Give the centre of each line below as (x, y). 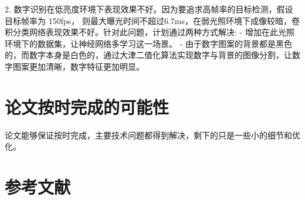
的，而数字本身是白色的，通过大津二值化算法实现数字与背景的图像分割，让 (148, 55)
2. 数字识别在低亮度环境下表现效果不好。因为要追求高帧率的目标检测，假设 (149, 9)
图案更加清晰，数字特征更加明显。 (78, 66)
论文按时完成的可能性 (87, 106)
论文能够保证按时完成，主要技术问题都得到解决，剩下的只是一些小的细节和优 (152, 135)
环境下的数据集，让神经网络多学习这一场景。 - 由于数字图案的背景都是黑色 (148, 43)
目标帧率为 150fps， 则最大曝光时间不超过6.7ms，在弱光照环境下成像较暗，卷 (152, 20)
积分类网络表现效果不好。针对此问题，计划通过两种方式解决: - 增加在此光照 (150, 32)
